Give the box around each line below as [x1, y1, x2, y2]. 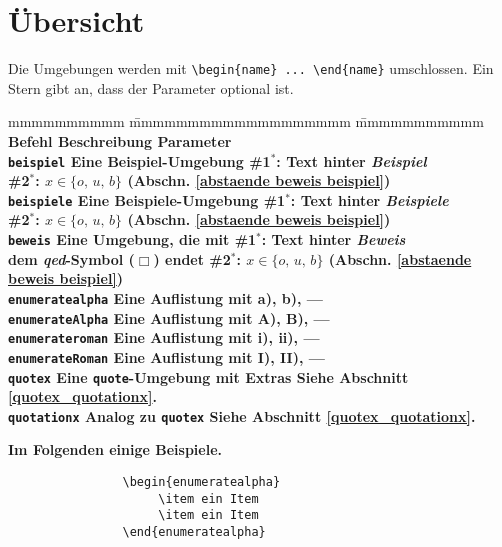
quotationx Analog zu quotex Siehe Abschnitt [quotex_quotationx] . [8, 405, 476, 426]
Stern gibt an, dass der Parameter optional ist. [8, 77, 294, 98]
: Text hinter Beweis [261, 229, 406, 250]
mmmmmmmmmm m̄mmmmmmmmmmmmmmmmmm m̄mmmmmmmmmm [8, 111, 484, 132]
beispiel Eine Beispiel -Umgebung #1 [8, 150, 271, 171]
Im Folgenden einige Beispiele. [8, 439, 222, 460]
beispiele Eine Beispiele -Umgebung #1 [8, 189, 286, 210]
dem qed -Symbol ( [8, 248, 135, 269]
